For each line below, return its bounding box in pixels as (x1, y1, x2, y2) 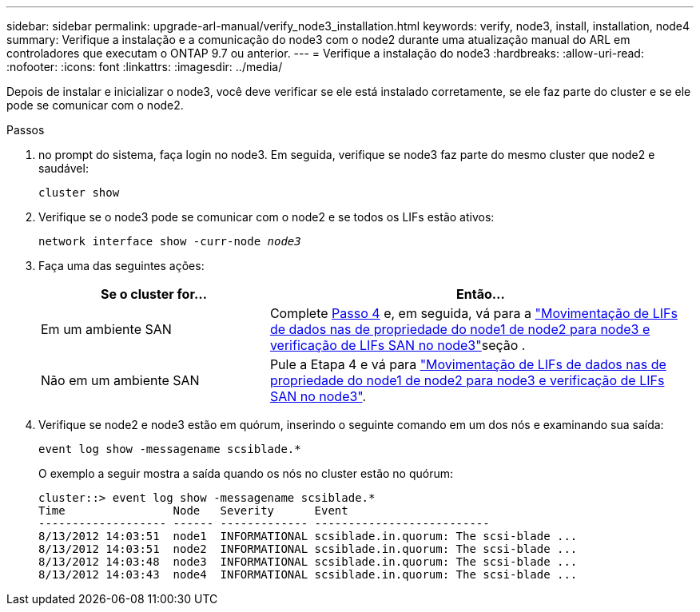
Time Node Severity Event (38, 504, 348, 517)
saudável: (38, 161, 89, 175)
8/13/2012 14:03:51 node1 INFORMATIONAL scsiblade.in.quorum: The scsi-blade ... (38, 530, 578, 542)
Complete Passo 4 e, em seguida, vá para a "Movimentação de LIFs (269, 305, 678, 321)
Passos (6, 123, 45, 137)
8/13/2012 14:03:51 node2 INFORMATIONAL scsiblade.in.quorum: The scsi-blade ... (38, 542, 578, 555)
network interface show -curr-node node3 (38, 235, 301, 248)
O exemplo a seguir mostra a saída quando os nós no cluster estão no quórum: (38, 467, 454, 480)
